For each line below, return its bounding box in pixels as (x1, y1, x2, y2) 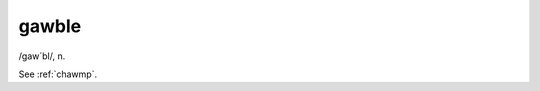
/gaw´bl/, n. (18, 50, 66, 62)
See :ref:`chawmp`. (18, 68, 98, 80)
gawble (18, 15, 82, 37)
